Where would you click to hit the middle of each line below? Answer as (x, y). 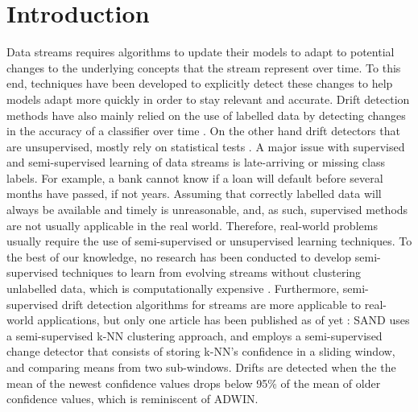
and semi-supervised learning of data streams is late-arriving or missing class (196, 162)
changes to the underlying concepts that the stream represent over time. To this (204, 67)
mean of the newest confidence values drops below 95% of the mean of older (194, 383)
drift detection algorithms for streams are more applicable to (211, 304)
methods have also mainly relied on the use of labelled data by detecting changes (206, 115)
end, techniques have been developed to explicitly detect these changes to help (200, 83)
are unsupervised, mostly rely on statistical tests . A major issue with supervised (206, 146)
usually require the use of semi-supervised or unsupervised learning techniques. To (209, 241)
